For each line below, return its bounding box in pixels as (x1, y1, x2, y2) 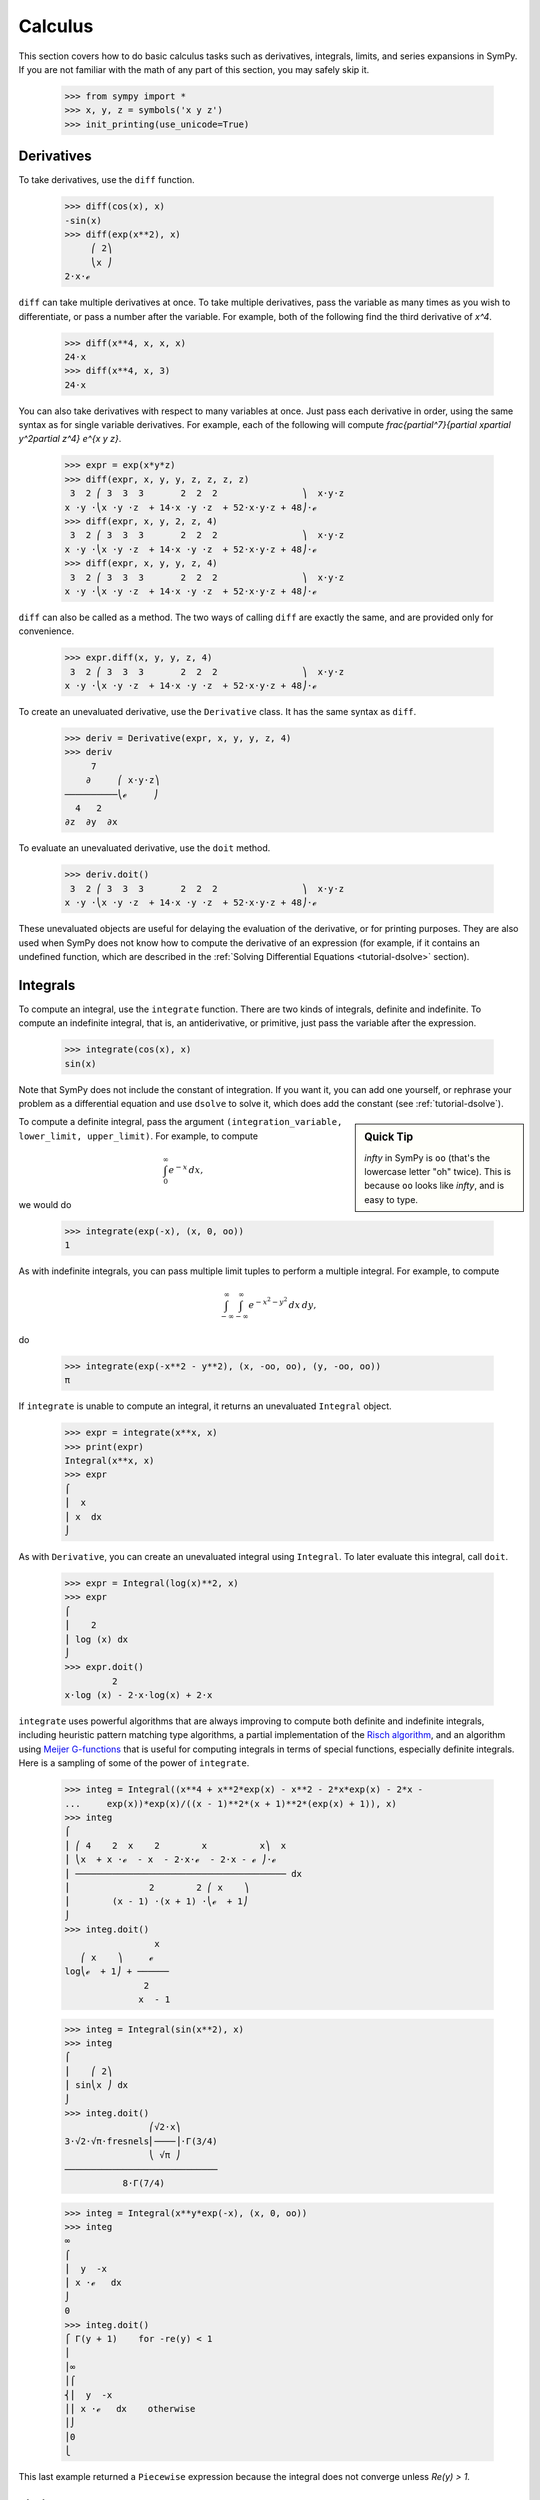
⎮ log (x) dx (64, 1633, 129, 1645)
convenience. (18, 625, 75, 637)
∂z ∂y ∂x (64, 816, 118, 828)
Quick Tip (364, 1130, 414, 1144)
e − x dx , (168, 1163, 204, 1175)
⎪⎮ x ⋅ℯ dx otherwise (64, 2403, 196, 2414)
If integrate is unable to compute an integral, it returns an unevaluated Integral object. (18, 1400, 392, 1412)
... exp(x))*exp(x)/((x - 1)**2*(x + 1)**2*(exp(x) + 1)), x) (64, 1798, 397, 1809)
